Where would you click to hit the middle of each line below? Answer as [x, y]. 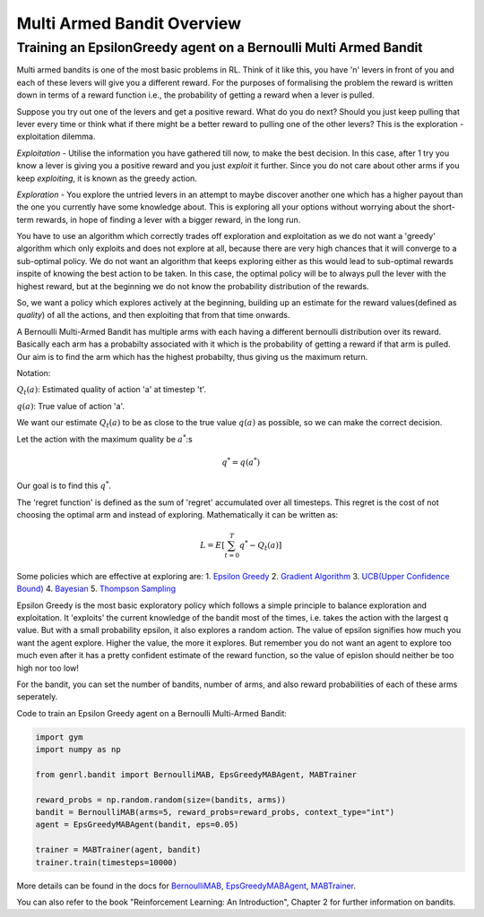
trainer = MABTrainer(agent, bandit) [118, 850]
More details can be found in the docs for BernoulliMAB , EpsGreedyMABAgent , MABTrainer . [186, 886]
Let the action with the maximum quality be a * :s [104, 438]
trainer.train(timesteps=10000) [107, 862]
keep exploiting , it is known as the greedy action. [107, 178]
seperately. [37, 697]
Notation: [34, 373]
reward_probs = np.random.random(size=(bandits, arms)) [161, 800]
